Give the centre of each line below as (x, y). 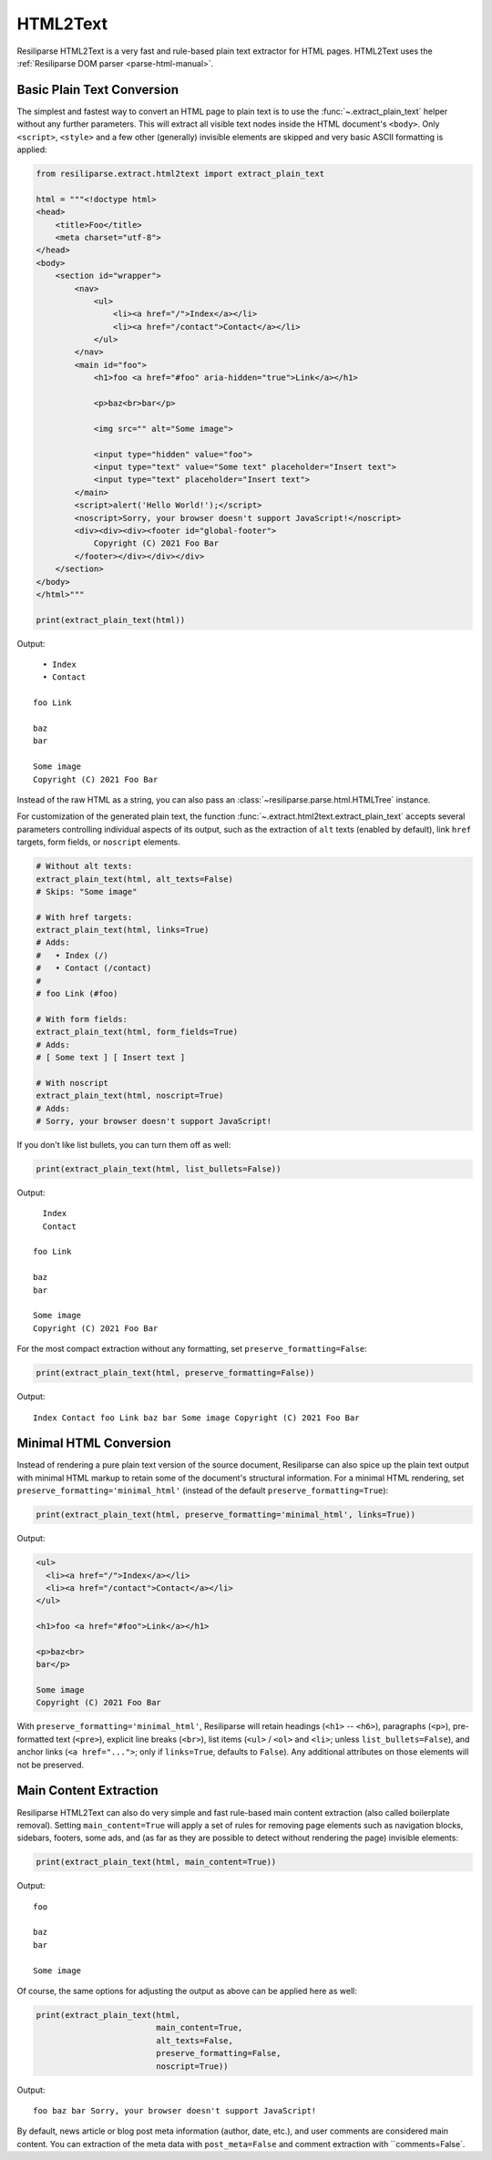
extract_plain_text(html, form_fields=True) (137, 1032)
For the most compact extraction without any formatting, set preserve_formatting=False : (192, 1349)
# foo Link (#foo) (77, 994)
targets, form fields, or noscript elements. (99, 842)
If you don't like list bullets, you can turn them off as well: (124, 1144)
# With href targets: (84, 917)
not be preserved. (51, 1765)
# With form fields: (82, 1019)
